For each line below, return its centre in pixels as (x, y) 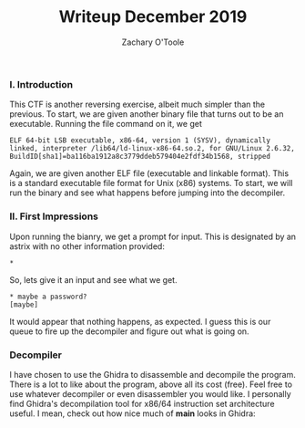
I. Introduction (41, 84)
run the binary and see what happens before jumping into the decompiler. (147, 193)
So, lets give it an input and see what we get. (93, 279)
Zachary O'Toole (153, 42)
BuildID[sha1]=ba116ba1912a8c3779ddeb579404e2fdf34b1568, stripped (140, 157)
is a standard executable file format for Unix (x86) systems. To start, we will (151, 183)
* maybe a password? (49, 297)
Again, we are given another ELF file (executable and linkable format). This (149, 173)
